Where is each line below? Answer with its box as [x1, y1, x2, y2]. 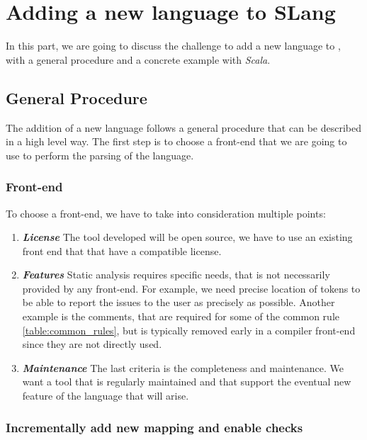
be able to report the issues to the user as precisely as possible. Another [22, 295, 335, 310]
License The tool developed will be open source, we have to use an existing [22, 230, 353, 244]
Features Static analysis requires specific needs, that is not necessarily [22, 267, 330, 282]
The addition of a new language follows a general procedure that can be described [6, 120, 361, 135]
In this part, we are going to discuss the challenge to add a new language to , [6, 38, 341, 53]
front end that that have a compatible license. [22, 243, 222, 258]
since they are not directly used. [22, 337, 162, 351]
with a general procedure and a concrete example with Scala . [6, 52, 271, 67]
